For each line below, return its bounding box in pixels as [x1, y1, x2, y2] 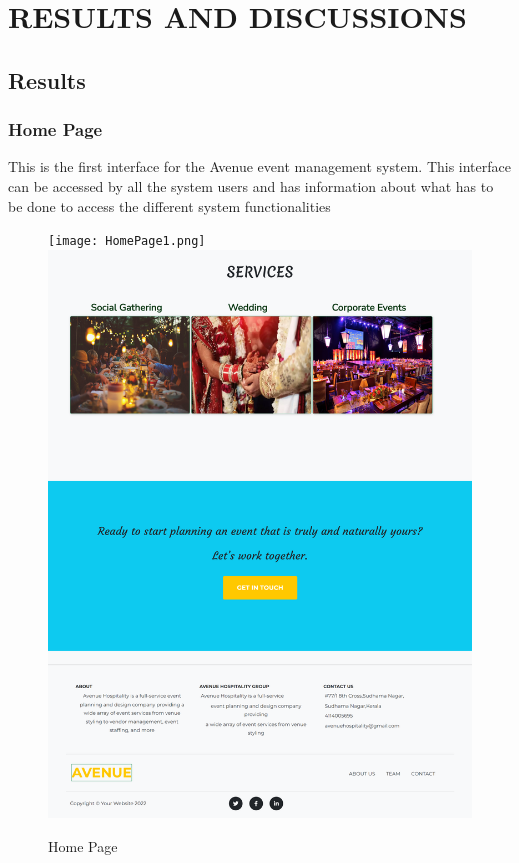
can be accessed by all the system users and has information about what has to [8, 175, 494, 196]
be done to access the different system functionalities [8, 195, 331, 216]
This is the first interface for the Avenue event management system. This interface [8, 156, 511, 177]
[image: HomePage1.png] [48, 234, 206, 249]
